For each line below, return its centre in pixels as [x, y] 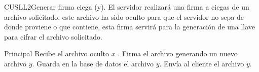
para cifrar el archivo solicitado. [53, 36]
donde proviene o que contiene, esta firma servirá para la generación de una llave [130, 27]
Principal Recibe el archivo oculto [57, 53]
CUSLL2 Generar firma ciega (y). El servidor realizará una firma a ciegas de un [127, 7]
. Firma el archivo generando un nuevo [178, 53]
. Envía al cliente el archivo [202, 63]
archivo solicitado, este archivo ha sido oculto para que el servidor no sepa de [124, 16]
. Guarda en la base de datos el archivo [93, 63]
